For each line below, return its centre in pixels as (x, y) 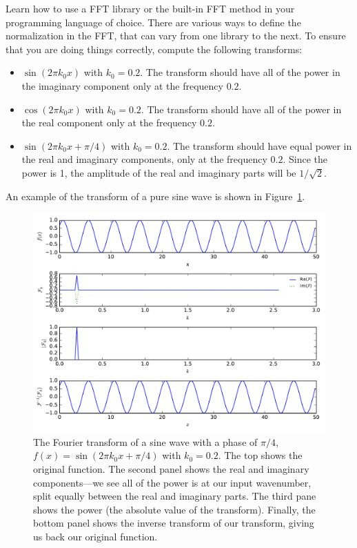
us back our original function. (95, 536)
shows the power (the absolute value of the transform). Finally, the (174, 509)
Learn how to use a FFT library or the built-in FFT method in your (150, 8)
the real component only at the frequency (109, 123)
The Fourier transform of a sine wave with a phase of (145, 441)
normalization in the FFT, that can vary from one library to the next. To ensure (176, 36)
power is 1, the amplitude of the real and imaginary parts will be (159, 172)
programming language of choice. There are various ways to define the (153, 22)
